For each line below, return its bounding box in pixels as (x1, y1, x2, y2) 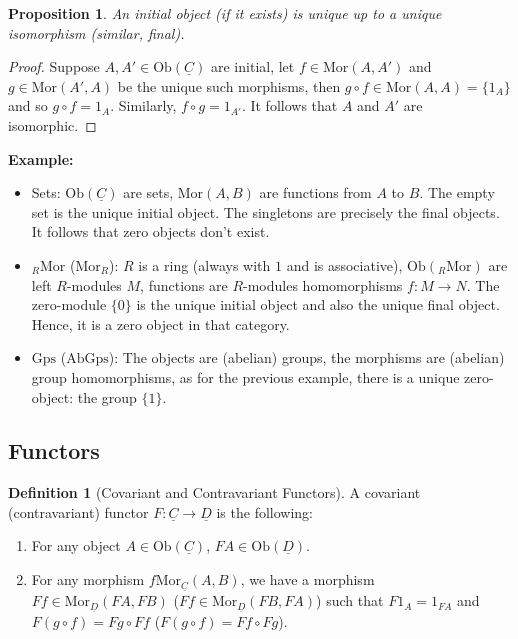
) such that (316, 590, 384, 611)
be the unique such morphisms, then (117, 75, 341, 96)
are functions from (259, 182, 372, 203)
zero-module (31, 294, 107, 315)
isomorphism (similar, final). (8, 22, 185, 43)
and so (8, 95, 48, 116)
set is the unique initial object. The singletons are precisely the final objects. (31, 201, 500, 222)
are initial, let (211, 56, 295, 77)
